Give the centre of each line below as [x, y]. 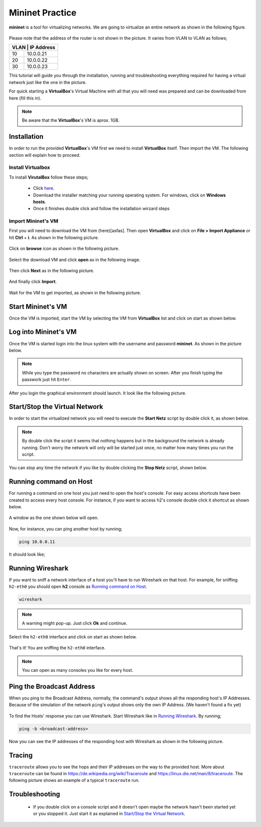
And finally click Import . [33, 282]
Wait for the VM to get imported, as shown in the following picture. [75, 292]
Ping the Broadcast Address [52, 686]
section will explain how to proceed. [45, 155]
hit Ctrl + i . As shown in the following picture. [54, 237]
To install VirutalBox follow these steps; [49, 177]
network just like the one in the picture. [48, 82]
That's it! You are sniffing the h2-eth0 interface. [57, 648]
